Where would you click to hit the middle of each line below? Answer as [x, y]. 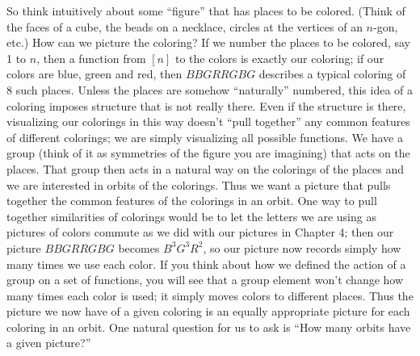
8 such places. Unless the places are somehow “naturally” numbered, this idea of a [210, 89]
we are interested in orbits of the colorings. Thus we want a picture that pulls [199, 184]
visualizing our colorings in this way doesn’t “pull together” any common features [208, 121]
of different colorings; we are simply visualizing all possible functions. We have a [205, 137]
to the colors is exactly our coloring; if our [279, 58]
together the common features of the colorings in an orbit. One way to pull [192, 201]
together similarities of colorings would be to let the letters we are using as [191, 216]
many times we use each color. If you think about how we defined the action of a [206, 264]
